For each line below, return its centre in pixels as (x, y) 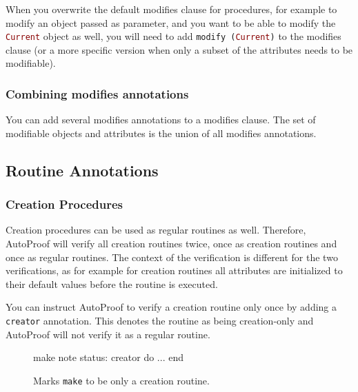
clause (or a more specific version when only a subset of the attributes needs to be (179, 49)
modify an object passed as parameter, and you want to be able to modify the (171, 22)
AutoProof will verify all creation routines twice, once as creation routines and (171, 244)
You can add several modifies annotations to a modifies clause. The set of (161, 120)
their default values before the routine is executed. (112, 283)
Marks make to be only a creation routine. (121, 380)
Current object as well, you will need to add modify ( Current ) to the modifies (173, 36)
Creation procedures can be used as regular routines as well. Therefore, (156, 230)
